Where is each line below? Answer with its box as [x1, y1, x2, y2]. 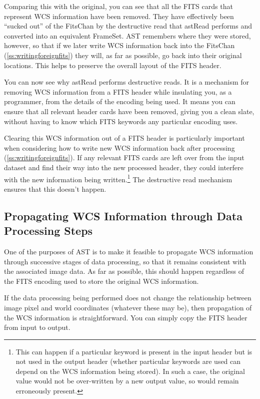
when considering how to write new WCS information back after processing [4, 142, 235, 153]
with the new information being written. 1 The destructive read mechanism [4, 172, 232, 184]
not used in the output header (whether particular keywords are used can [15, 356, 241, 366]
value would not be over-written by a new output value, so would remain [15, 375, 239, 386]
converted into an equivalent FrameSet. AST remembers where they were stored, [4, 30, 251, 41]
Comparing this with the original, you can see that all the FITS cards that [4, 1, 233, 11]
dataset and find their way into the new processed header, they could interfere [4, 162, 243, 172]
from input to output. [4, 322, 70, 332]
